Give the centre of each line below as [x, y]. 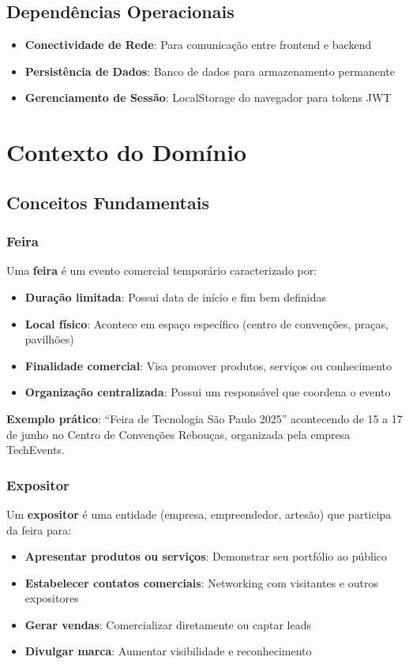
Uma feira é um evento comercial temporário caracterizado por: [162, 270]
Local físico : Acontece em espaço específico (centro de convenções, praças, [206, 323]
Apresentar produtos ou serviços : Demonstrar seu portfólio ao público [206, 556]
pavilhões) [49, 339]
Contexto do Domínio [127, 152]
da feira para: [39, 529]
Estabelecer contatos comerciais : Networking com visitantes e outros [201, 582]
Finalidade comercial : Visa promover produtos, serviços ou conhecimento [208, 365]
